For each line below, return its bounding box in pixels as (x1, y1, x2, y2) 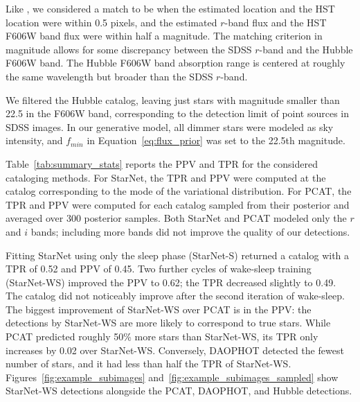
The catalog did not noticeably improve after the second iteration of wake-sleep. (6, 288, 345, 303)
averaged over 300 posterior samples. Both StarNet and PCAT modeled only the (6, 211, 347, 225)
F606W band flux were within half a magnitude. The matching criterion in (6, 28, 323, 43)
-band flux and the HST (224, 15, 327, 29)
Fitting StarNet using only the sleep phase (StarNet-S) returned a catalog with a (6, 247, 350, 262)
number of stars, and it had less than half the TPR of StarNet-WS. (6, 356, 291, 371)
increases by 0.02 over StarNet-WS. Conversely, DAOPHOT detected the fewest (6, 342, 344, 357)
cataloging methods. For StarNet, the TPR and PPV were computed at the (6, 170, 326, 184)
